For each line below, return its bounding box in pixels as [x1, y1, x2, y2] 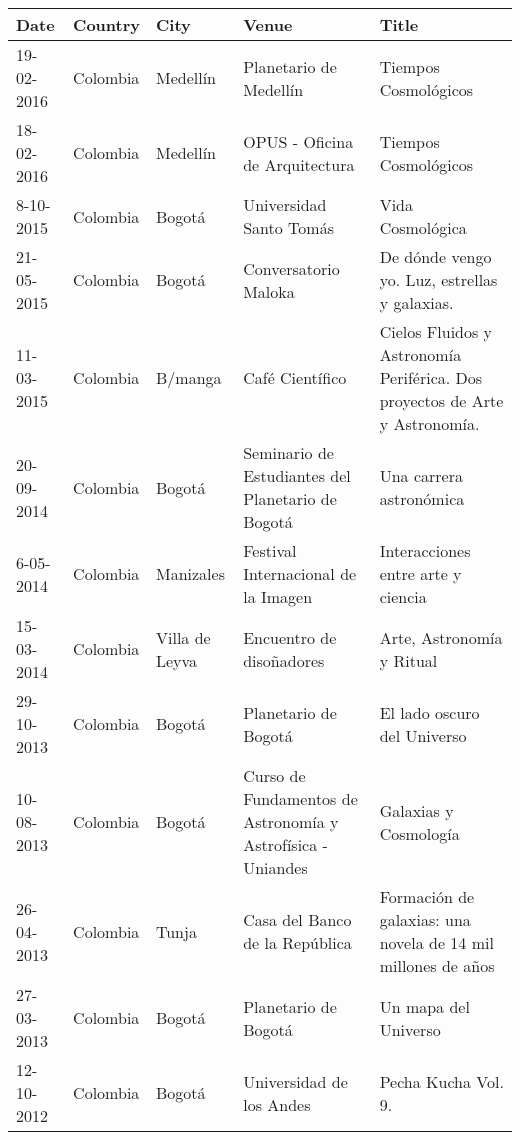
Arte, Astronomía [379, 625, 503, 649]
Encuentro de [243, 625, 337, 649]
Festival [243, 539, 297, 562]
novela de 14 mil [379, 931, 494, 954]
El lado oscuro [379, 700, 480, 724]
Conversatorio [243, 256, 340, 280]
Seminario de [243, 441, 334, 464]
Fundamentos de [243, 787, 358, 810]
